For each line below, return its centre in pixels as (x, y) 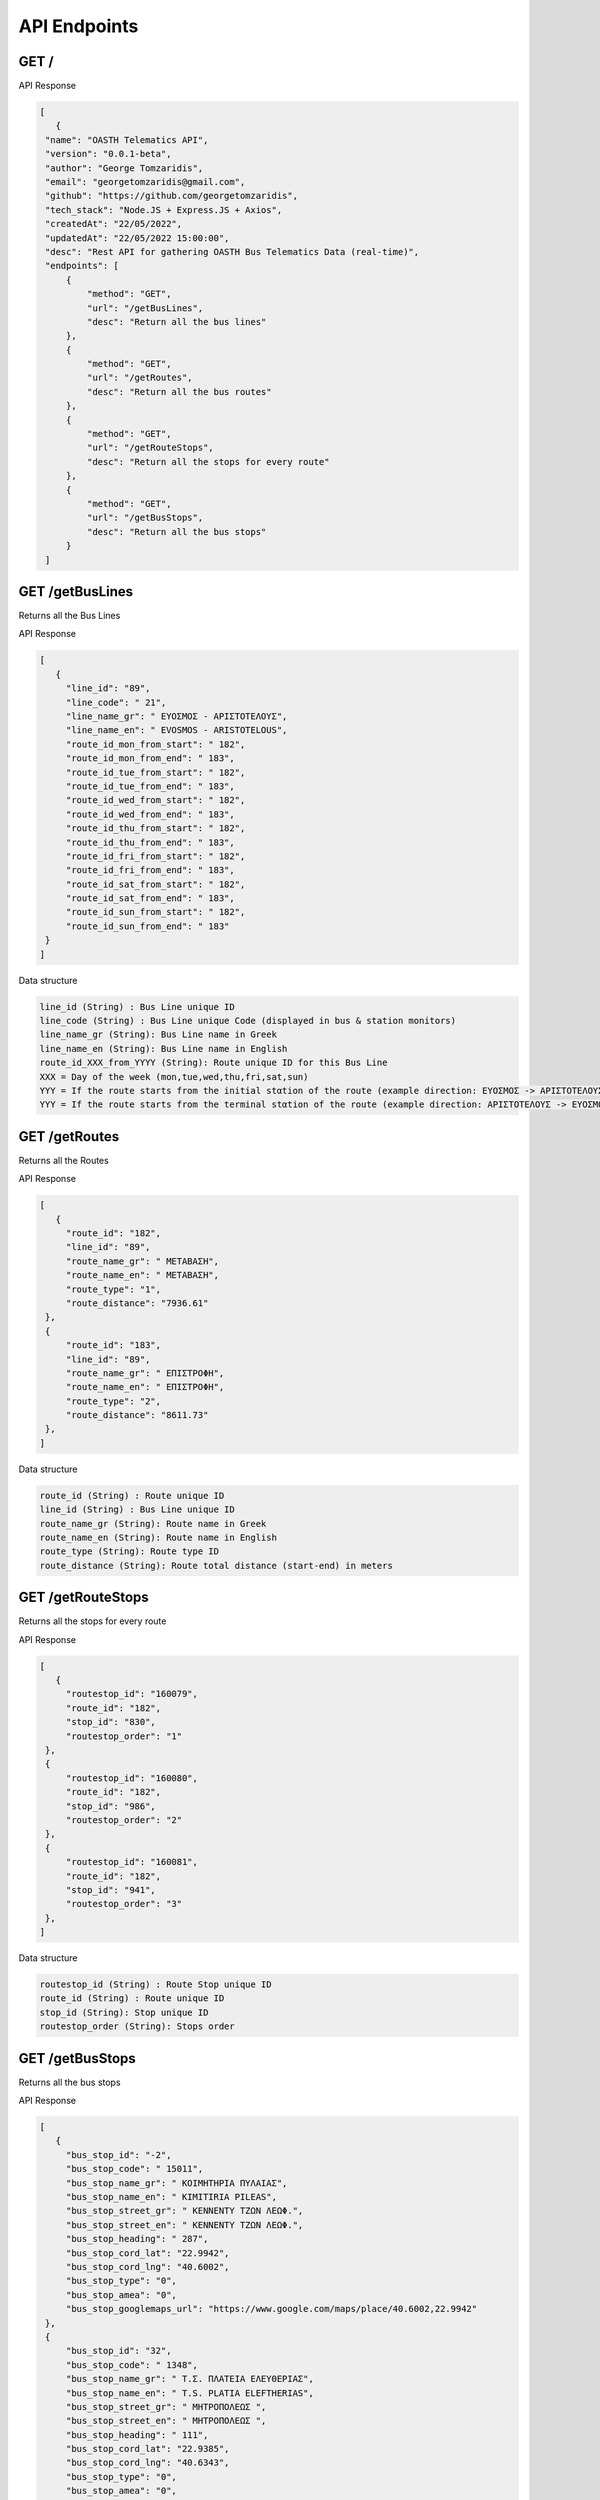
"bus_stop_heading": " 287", (137, 2239)
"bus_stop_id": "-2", (118, 2154)
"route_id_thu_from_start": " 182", (155, 828)
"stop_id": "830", (111, 1722)
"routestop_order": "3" (124, 1904)
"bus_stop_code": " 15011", (134, 2169)
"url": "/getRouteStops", (150, 448)
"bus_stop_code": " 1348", (132, 2364)
